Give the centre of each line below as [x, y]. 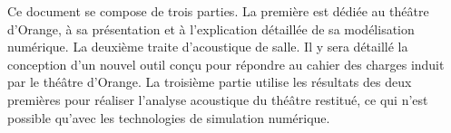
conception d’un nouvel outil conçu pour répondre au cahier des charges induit [226, 64]
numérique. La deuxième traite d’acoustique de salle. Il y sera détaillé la [208, 47]
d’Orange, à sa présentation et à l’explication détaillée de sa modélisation [211, 28]
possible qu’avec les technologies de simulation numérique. [169, 117]
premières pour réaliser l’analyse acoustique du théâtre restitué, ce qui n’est [218, 99]
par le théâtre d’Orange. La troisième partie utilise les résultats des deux [210, 82]
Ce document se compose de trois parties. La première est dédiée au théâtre [218, 11]
